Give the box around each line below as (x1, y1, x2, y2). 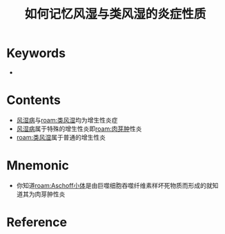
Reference (6, 215, 67, 230)
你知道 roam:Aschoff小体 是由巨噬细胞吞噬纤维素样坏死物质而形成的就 (16, 181, 213, 189)
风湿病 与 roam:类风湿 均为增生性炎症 (16, 116, 118, 124)
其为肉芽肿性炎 (22, 190, 66, 198)
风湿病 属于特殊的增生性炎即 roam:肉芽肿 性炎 (16, 125, 142, 133)
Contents (6, 92, 61, 108)
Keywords (6, 45, 66, 61)
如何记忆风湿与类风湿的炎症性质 (24, 6, 206, 22)
